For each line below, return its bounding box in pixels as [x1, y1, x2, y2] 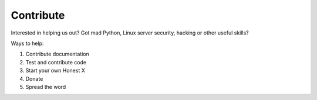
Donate [25, 75, 43, 82]
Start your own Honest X [25, 67, 85, 74]
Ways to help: [11, 40, 44, 47]
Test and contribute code [25, 58, 87, 65]
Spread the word [25, 83, 66, 90]
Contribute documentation [25, 50, 89, 58]
